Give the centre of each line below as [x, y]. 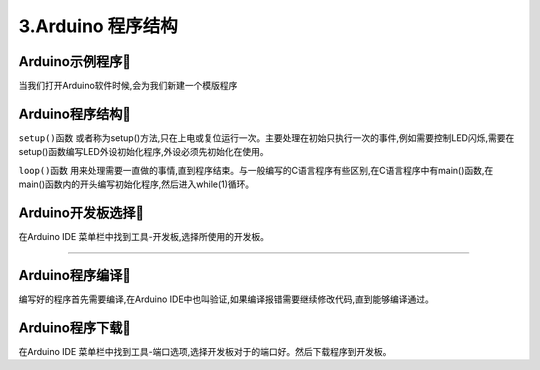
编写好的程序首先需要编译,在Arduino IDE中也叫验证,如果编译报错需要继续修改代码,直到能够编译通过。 [226, 299]
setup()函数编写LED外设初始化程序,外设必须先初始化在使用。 [143, 152]
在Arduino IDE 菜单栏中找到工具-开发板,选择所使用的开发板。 [144, 237]
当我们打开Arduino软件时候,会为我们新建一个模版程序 [128, 86]
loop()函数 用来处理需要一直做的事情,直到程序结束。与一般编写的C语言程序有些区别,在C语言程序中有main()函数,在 [256, 170]
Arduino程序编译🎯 [75, 275]
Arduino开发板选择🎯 [81, 212]
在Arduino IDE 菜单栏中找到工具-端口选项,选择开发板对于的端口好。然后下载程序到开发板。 [205, 351]
